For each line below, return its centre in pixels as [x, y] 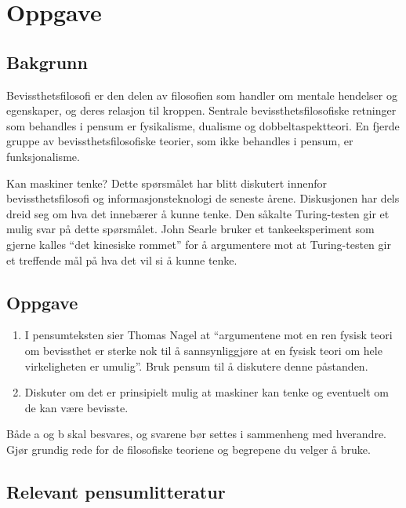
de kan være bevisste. [76, 407]
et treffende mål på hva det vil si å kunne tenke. [122, 259]
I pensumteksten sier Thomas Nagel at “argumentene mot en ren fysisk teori [208, 335]
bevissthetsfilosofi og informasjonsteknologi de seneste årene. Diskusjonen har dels [203, 198]
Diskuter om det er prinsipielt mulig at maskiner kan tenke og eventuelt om [207, 392]
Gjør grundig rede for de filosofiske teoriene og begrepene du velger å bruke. [188, 449]
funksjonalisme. [43, 156]
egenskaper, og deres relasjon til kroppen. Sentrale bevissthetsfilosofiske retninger [201, 110]
